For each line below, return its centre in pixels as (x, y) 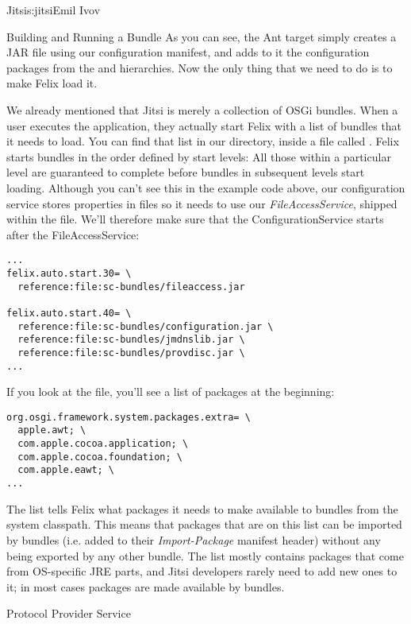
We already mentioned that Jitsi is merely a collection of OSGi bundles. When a (202, 109)
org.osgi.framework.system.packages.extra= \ (129, 417)
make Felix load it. (52, 83)
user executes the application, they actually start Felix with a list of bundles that (204, 125)
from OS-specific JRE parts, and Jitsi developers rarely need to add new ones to (202, 571)
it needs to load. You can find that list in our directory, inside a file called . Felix (203, 141)
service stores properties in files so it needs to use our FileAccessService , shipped (202, 203)
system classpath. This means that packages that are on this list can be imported (204, 524)
